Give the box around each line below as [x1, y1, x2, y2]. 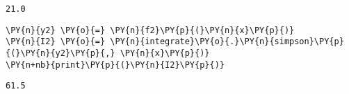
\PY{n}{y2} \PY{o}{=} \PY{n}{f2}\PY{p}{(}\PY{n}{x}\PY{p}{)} [6, 25, 295, 35]
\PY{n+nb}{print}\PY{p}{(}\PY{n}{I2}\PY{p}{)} [6, 59, 225, 70]
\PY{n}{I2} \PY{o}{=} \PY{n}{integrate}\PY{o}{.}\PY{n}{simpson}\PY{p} [6, 37, 344, 47]
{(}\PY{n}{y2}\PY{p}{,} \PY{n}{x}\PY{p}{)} [6, 48, 210, 58]
